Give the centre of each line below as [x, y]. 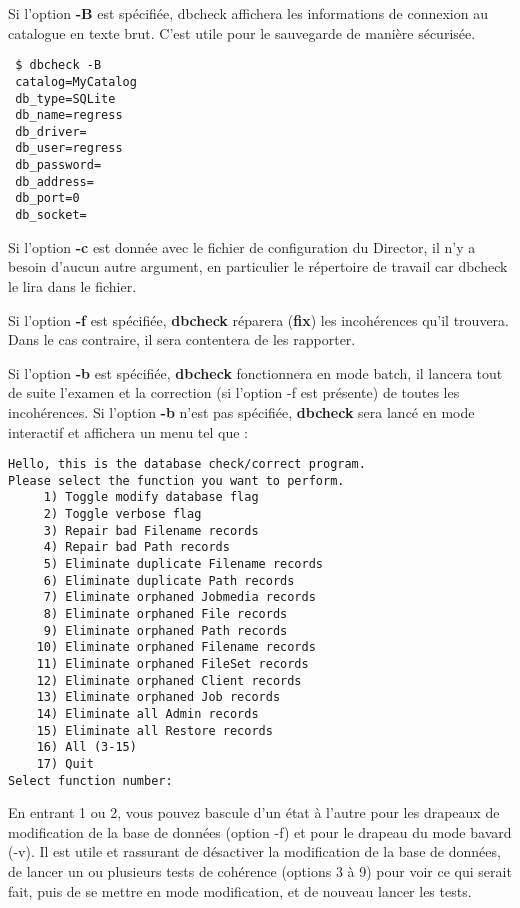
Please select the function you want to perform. [176, 480]
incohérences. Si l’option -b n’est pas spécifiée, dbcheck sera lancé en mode [241, 411]
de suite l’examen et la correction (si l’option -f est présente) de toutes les [234, 392]
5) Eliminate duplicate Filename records [183, 564]
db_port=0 [47, 198]
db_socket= [51, 215]
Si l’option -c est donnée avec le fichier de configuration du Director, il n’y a [242, 246]
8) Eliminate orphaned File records [165, 614]
